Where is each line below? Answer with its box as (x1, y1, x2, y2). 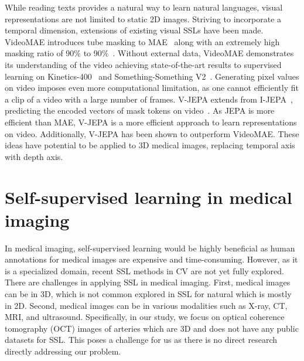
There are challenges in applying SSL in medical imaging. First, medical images (5, 276, 291, 288)
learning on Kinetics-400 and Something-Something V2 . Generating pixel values (5, 70, 299, 82)
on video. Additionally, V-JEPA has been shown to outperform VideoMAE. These (5, 127, 299, 139)
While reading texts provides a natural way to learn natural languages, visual (5, 1, 283, 13)
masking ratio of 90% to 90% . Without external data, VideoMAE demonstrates (5, 47, 294, 59)
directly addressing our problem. (5, 345, 121, 357)
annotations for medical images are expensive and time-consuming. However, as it (5, 253, 298, 265)
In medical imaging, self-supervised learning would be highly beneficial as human (5, 241, 295, 254)
